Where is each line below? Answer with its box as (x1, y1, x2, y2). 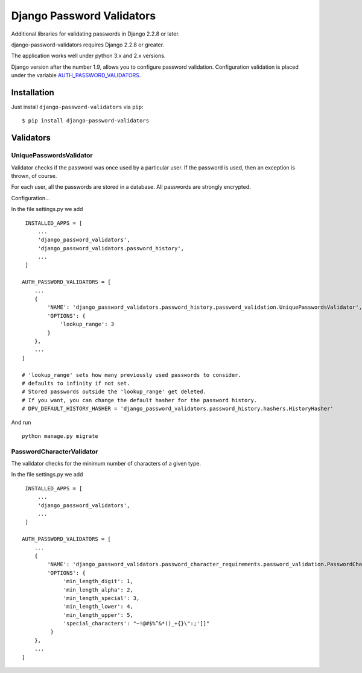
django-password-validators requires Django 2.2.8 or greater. (11, 41, 165, 48)
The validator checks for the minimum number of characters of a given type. (11, 460, 202, 467)
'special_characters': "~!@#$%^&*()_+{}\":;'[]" (63, 620, 210, 627)
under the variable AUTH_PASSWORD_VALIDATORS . (11, 72, 141, 79)
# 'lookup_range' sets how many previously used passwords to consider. (22, 371, 241, 378)
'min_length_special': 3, (63, 595, 140, 601)
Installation (11, 87, 54, 98)
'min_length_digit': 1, (63, 578, 134, 585)
